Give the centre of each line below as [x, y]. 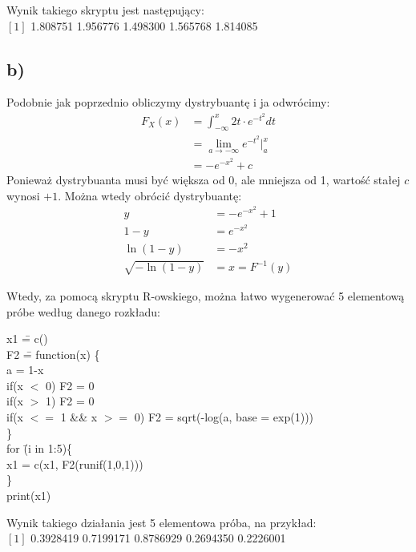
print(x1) [29, 496]
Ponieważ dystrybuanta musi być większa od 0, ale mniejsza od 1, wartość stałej [204, 179]
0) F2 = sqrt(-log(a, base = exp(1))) [224, 417]
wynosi [23, 195]
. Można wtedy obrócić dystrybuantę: [150, 195]
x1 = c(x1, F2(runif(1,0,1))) [75, 463]
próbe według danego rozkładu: [83, 311]
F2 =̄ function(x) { [53, 354]
